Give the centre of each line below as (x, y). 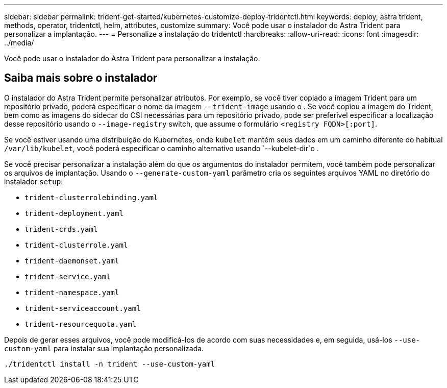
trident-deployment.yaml (74, 213)
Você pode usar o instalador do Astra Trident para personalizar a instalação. (132, 58)
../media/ (19, 43)
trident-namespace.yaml (72, 292)
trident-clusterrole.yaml (76, 245)
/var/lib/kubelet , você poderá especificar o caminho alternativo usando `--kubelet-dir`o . (162, 148)
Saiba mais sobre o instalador (81, 78)
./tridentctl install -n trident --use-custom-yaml (110, 364)
